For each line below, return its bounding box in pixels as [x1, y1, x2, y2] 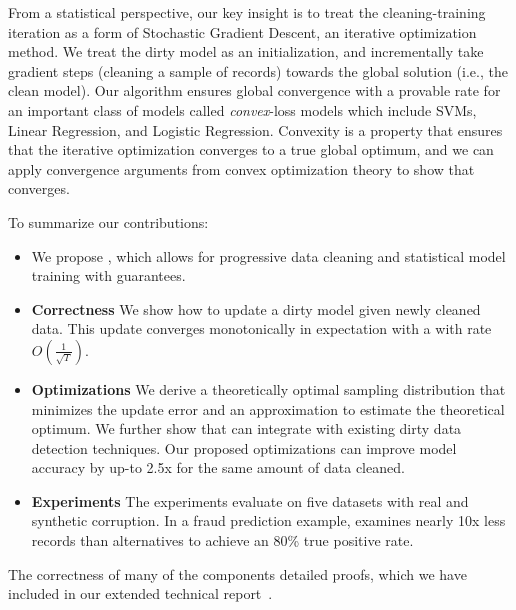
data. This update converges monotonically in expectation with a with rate [31, 318, 492, 339]
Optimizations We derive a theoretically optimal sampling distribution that [31, 378, 506, 399]
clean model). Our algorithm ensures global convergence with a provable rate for [8, 80, 501, 101]
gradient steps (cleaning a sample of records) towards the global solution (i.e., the [8, 60, 508, 81]
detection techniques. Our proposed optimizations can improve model [31, 437, 457, 458]
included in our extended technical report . [8, 583, 273, 604]
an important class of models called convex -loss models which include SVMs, [8, 99, 477, 120]
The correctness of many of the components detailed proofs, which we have [8, 563, 467, 584]
